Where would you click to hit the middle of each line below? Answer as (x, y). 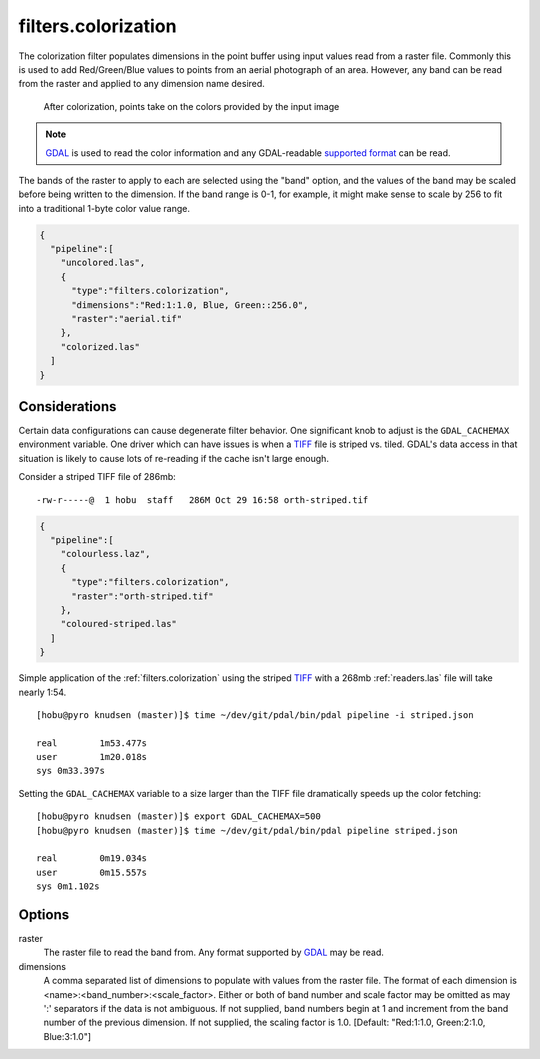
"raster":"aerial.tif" (127, 318)
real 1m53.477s (92, 743)
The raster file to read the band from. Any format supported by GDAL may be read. (213, 952)
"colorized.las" (100, 346)
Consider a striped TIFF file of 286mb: (97, 477)
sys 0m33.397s (70, 771)
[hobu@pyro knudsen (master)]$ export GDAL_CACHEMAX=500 (179, 816)
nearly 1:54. (42, 692)
